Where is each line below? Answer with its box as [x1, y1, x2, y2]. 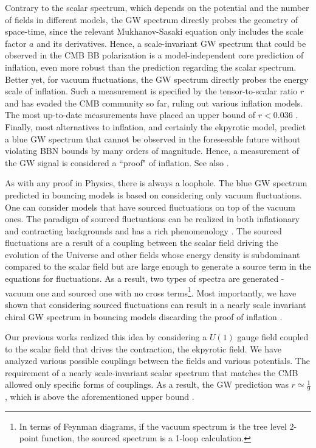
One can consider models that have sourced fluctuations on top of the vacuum [5, 200, 295, 213]
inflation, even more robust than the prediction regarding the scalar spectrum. [5, 60, 297, 73]
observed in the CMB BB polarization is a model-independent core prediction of [5, 49, 304, 61]
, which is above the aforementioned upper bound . [5, 390, 194, 403]
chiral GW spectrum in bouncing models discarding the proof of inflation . [5, 310, 283, 323]
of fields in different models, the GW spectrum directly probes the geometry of [5, 13, 298, 26]
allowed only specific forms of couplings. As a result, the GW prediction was [5, 378, 289, 391]
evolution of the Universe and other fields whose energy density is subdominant [5, 248, 300, 261]
